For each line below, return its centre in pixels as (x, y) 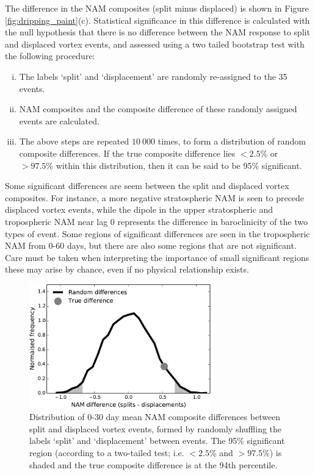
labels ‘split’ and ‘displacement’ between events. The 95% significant (157, 441)
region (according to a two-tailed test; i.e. (107, 452)
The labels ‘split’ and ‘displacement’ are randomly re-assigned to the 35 (153, 76)
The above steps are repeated (74, 141)
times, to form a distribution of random (232, 141)
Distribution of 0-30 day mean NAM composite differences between (155, 417)
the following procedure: (50, 56)
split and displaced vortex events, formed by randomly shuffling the (156, 428)
